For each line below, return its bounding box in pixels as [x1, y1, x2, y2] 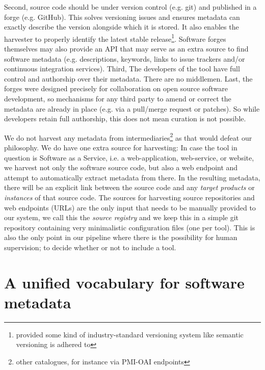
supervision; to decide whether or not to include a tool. [4, 242, 176, 252]
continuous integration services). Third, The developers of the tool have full [4, 63, 240, 74]
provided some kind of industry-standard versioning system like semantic [16, 329, 244, 339]
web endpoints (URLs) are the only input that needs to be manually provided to [4, 202, 256, 213]
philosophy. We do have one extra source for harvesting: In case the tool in [4, 142, 237, 153]
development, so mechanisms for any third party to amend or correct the [4, 93, 231, 103]
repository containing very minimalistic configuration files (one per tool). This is [4, 222, 255, 232]
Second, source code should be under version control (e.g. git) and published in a [4, 2, 257, 12]
